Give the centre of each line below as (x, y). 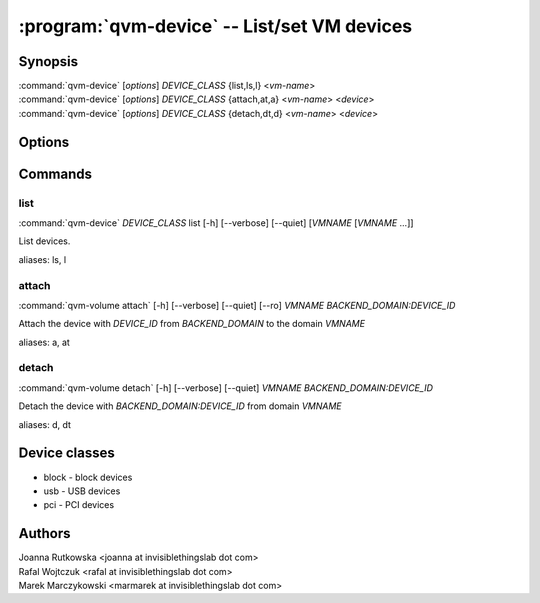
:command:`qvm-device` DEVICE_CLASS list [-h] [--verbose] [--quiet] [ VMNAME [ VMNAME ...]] (216, 223)
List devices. (44, 241)
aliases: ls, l (42, 259)
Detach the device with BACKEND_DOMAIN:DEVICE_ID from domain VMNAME (180, 406)
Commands (55, 173)
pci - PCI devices (79, 505)
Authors (44, 533)
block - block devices (88, 477)
